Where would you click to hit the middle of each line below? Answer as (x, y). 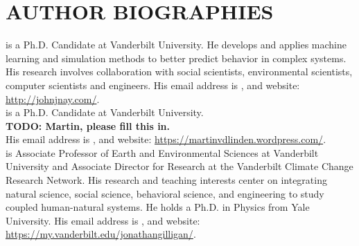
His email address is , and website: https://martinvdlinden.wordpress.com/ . (166, 139)
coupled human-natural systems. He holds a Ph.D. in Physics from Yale (158, 207)
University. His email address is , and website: (103, 220)
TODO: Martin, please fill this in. (88, 125)
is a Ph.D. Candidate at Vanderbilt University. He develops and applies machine (176, 45)
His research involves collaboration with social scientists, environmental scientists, (179, 72)
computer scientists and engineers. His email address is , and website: (153, 85)
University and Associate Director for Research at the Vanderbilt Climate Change (179, 166)
